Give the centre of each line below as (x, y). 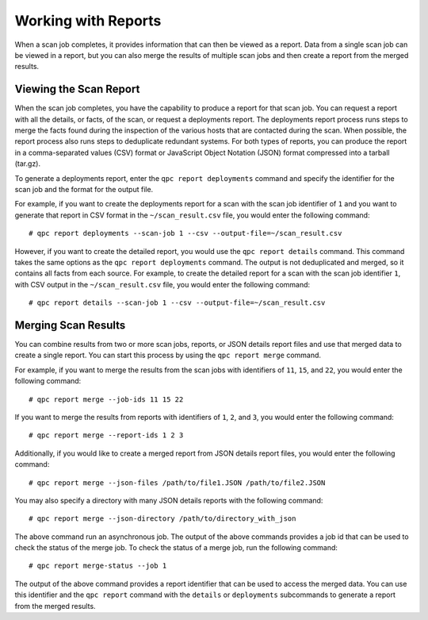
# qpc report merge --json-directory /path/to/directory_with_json (162, 519)
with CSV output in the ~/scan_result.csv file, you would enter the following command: (162, 284)
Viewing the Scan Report (77, 89)
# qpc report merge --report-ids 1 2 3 (106, 435)
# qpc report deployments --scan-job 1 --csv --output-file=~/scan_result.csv (185, 233)
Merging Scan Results (70, 325)
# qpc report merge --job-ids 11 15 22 (106, 399)
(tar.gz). (28, 164)
